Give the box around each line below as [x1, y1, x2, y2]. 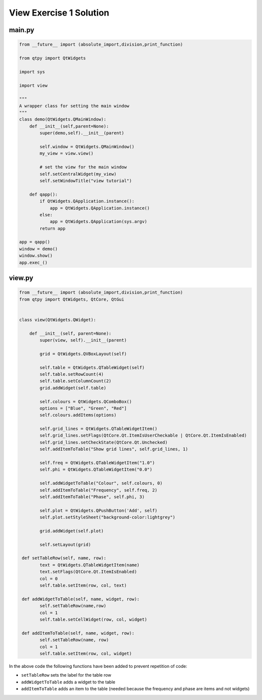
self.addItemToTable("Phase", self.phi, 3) [39, 494, 145, 499]
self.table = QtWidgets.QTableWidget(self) [39, 365, 145, 370]
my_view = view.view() [39, 151, 94, 156]
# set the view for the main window [39, 165, 127, 170]
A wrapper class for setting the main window [19, 103, 130, 109]
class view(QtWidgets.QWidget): [19, 317, 97, 322]
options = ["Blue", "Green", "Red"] [39, 405, 127, 411]
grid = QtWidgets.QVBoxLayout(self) [39, 351, 127, 356]
